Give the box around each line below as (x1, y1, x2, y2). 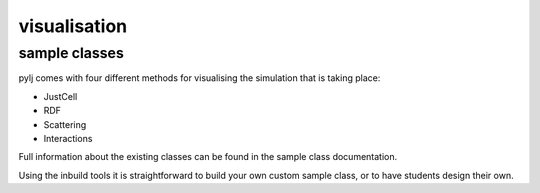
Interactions (43, 132, 93, 144)
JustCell (43, 90, 78, 102)
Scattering (43, 118, 87, 130)
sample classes (18, 44, 124, 62)
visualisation (18, 15, 128, 37)
